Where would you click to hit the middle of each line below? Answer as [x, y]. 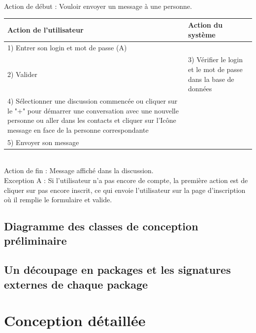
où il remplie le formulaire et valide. [58, 200]
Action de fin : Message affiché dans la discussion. [79, 170]
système [202, 34]
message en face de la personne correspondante [78, 129]
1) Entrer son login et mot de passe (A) [67, 47]
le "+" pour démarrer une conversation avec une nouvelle [93, 110]
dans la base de [211, 79]
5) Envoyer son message [43, 142]
